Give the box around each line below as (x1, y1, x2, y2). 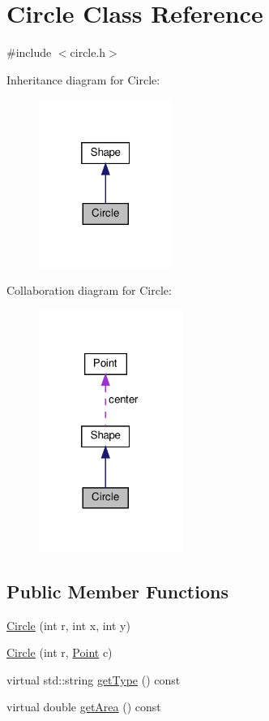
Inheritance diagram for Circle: (6, 71, 160, 88)
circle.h (70, 44, 106, 61)
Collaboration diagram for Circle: (6, 282, 172, 299)
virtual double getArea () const (6, 698, 161, 715)
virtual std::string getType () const (6, 671, 181, 688)
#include (6, 44, 52, 61)
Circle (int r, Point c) (6, 644, 113, 661)
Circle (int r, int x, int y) (6, 616, 130, 633)
